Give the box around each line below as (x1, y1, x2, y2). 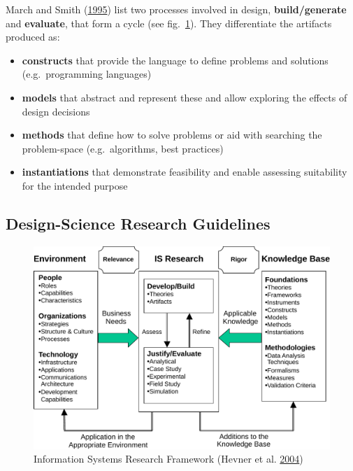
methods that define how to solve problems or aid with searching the (22, 127, 322, 142)
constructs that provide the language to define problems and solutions (22, 52, 329, 67)
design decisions (22, 104, 90, 118)
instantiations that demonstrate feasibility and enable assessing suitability (22, 164, 347, 179)
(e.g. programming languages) (22, 66, 152, 81)
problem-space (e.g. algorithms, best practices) (22, 141, 224, 155)
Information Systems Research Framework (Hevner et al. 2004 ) (34, 451, 303, 466)
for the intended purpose (22, 178, 128, 192)
